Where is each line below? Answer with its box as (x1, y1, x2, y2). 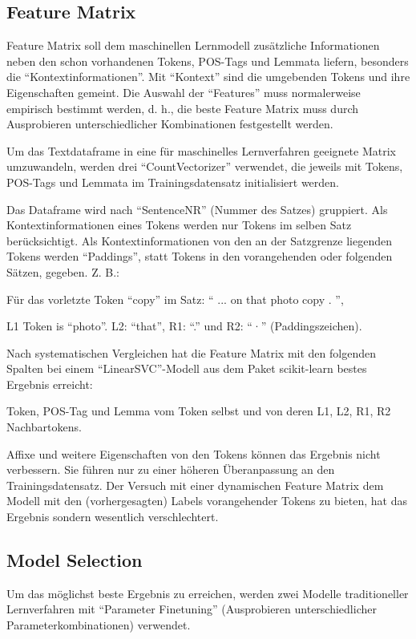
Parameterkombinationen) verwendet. (6, 617, 191, 633)
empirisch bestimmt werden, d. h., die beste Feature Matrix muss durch (6, 99, 359, 116)
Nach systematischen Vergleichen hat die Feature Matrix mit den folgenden (6, 344, 376, 361)
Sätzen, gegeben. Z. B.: (6, 263, 119, 280)
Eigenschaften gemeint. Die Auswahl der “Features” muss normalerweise (6, 83, 361, 100)
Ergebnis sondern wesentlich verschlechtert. (6, 508, 219, 525)
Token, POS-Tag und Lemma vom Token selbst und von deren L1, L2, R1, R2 (6, 402, 391, 419)
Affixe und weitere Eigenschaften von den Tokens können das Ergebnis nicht (6, 445, 381, 462)
